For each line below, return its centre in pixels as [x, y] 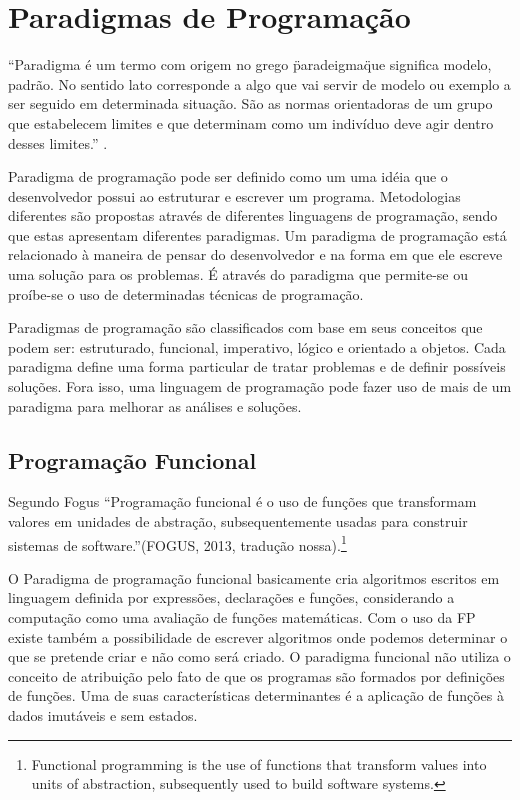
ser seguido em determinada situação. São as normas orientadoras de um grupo [250, 103]
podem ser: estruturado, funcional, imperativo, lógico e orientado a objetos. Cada [257, 346]
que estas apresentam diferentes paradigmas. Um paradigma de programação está [257, 234]
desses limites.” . [58, 142]
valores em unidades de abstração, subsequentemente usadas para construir [238, 521]
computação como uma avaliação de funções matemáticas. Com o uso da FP [242, 617]
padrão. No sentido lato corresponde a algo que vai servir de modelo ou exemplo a [259, 83]
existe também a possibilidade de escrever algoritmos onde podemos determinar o [258, 636]
